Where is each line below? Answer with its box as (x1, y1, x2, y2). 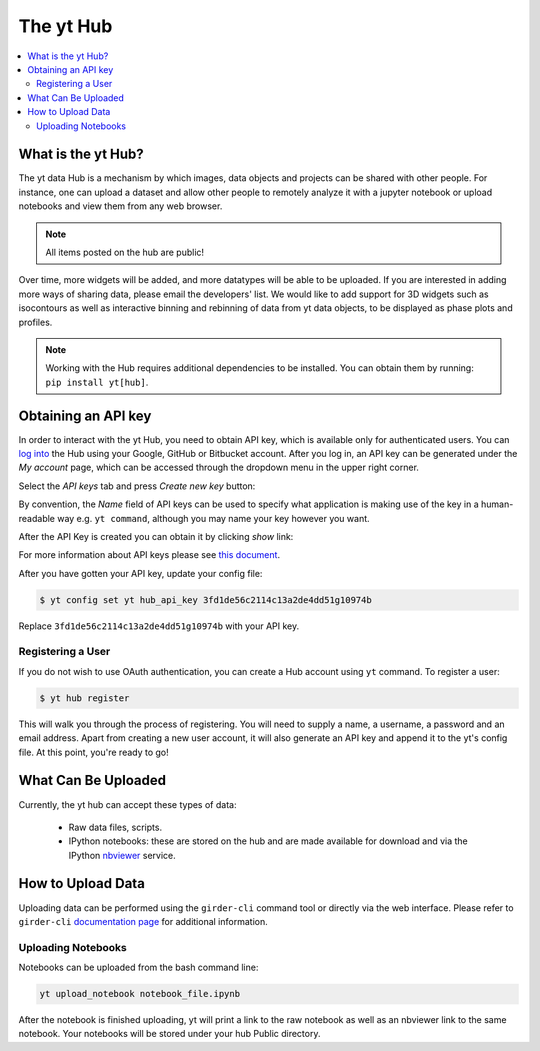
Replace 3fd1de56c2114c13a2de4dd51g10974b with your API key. (18, 620, 300, 632)
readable (18, 512, 55, 524)
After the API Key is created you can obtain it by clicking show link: (18, 530, 294, 542)
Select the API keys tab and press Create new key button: (18, 480, 256, 492)
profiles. (18, 316, 53, 328)
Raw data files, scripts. (68, 821, 163, 833)
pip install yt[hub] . (45, 376, 149, 388)
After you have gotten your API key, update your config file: (18, 567, 263, 579)
